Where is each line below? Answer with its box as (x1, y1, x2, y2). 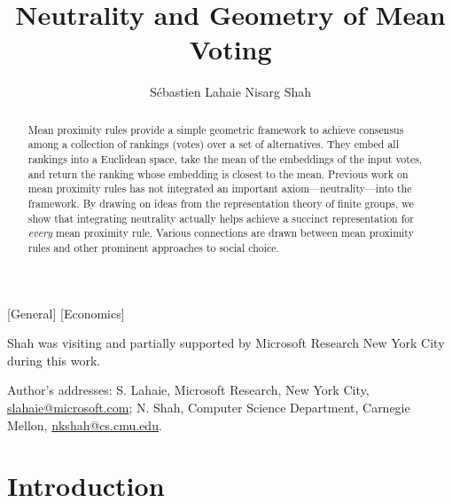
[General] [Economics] (7, 303, 125, 322)
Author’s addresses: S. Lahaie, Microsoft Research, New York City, (7, 381, 370, 399)
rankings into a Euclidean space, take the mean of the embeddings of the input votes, (27, 152, 423, 167)
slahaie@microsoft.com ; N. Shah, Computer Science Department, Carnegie (7, 397, 410, 416)
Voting (189, 31, 272, 67)
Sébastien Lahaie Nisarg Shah (149, 83, 311, 101)
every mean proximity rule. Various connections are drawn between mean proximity (27, 225, 414, 240)
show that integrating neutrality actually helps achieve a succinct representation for (27, 210, 414, 225)
